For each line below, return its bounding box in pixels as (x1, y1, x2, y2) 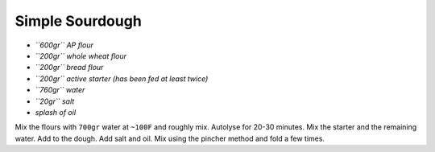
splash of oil (35, 107, 77, 117)
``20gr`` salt (35, 97, 75, 106)
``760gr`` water (35, 85, 85, 95)
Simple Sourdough (14, 12, 143, 30)
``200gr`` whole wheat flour (35, 51, 127, 60)
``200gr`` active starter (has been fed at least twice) (35, 73, 209, 84)
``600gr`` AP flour (35, 40, 94, 50)
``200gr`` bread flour (35, 63, 104, 72)
